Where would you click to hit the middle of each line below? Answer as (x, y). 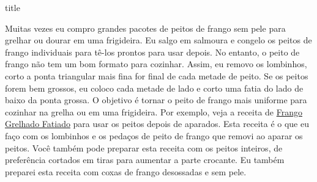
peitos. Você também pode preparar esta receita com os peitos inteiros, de (144, 147)
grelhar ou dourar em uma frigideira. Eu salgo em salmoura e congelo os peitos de (158, 40)
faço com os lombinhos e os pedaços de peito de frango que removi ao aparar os (154, 135)
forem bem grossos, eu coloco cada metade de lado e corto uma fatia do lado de (154, 88)
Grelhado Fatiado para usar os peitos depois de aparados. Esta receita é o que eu (157, 124)
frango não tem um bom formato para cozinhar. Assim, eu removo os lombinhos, (156, 64)
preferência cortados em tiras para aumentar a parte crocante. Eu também (145, 160)
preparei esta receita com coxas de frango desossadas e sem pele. (126, 171)
